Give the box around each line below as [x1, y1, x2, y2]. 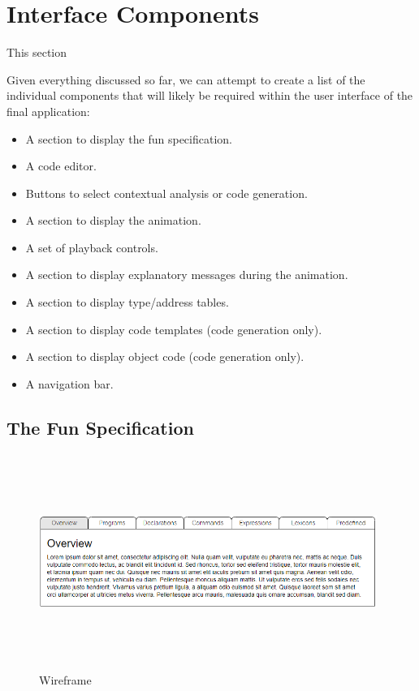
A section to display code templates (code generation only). [25, 320, 322, 337]
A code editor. [25, 157, 97, 174]
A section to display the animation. [25, 212, 201, 229]
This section [6, 44, 67, 61]
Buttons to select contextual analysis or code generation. [25, 184, 308, 201]
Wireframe [39, 671, 92, 688]
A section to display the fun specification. [25, 130, 232, 147]
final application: [6, 102, 90, 119]
